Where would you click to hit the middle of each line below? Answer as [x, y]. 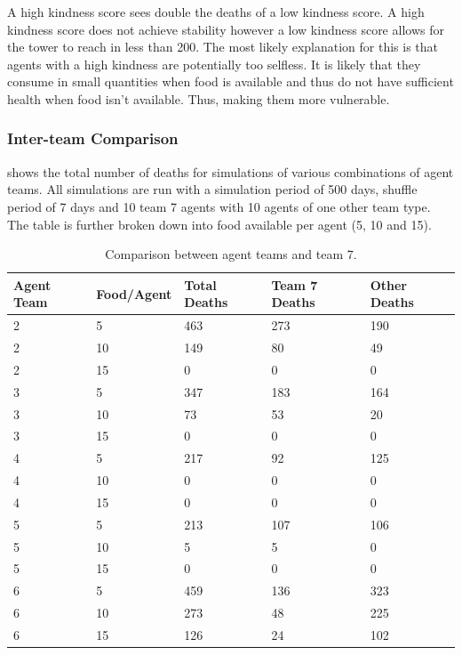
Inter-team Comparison [93, 138]
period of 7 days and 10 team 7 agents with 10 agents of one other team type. [219, 206]
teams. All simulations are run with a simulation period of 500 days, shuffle [212, 189]
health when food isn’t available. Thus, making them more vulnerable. [199, 98]
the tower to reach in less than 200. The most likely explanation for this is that [223, 47]
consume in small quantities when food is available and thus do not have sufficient [231, 81]
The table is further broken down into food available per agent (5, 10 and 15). [219, 224]
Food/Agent [134, 293]
